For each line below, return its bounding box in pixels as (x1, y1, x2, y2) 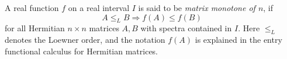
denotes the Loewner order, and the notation (5, 34, 165, 46)
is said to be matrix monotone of (138, 2, 255, 13)
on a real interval (68, 2, 130, 13)
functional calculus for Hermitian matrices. (5, 45, 158, 57)
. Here (238, 22, 260, 34)
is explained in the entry (195, 34, 282, 46)
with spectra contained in (140, 22, 232, 34)
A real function (5, 2, 59, 13)
